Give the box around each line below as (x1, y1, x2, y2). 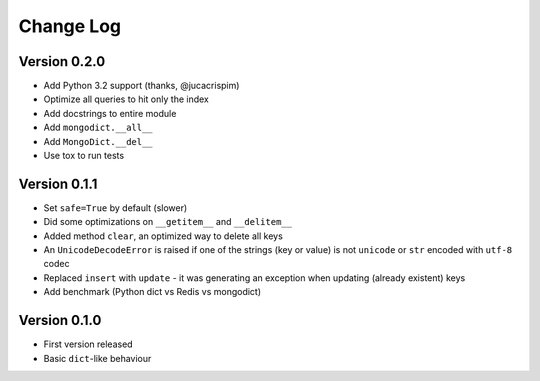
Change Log (18, 15, 122, 37)
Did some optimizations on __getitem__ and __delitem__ (43, 216, 292, 228)
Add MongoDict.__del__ (43, 135, 154, 147)
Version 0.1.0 (18, 312, 102, 329)
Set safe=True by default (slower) (43, 201, 188, 214)
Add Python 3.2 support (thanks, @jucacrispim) (43, 80, 240, 92)
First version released (43, 338, 134, 350)
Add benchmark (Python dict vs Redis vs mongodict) (43, 286, 262, 298)
